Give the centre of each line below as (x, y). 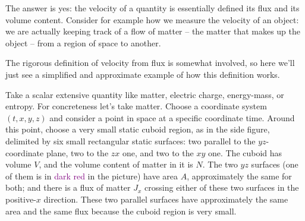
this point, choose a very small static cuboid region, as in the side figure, (138, 129)
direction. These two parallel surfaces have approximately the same (166, 199)
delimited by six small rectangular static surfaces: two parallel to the (131, 141)
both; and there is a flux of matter (68, 187)
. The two (220, 164)
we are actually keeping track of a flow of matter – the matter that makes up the (153, 31)
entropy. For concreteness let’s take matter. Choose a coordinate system (136, 106)
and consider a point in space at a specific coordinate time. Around (172, 117)
